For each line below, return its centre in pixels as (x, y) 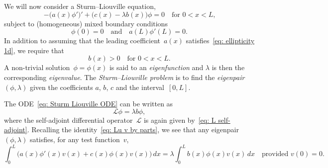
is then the (228, 67)
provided (275, 154)
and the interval (140, 87)
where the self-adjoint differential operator (68, 120)
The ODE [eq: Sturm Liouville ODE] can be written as (89, 104)
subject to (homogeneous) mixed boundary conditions (86, 23)
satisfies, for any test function (75, 139)
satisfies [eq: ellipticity (220, 41)
